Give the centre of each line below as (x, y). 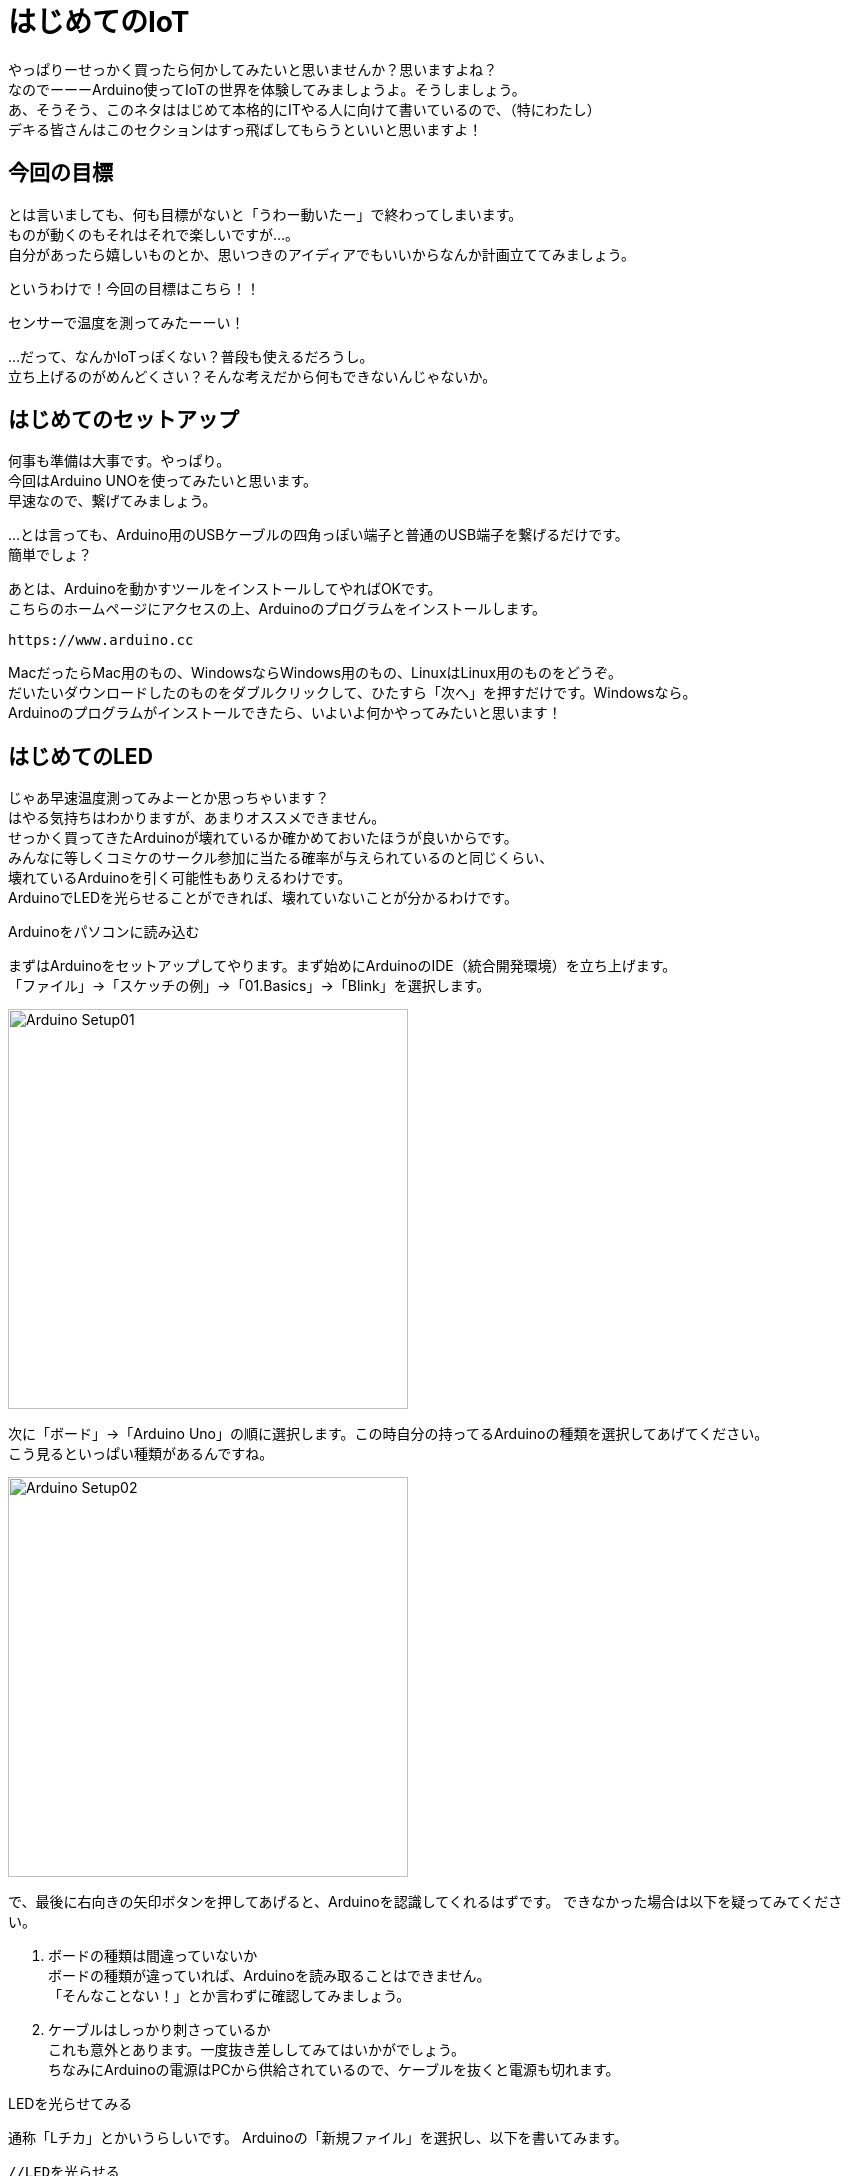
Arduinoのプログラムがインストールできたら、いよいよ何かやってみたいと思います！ (285, 713)
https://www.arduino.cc (101, 640)
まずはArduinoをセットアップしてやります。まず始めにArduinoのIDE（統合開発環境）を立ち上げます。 (342, 966)
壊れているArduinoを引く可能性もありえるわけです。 (180, 878)
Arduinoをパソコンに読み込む (104, 932)
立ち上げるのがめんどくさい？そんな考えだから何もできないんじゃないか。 (252, 376)
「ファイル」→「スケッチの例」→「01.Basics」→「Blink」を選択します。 (249, 986)
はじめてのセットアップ (123, 420)
